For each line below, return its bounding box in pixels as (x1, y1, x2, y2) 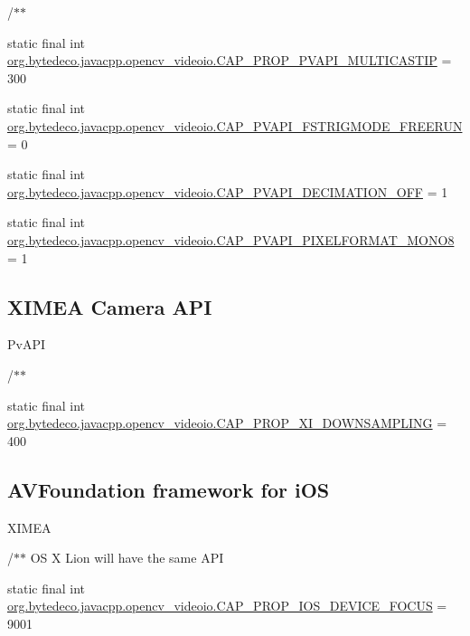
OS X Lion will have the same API (30, 548, 224, 567)
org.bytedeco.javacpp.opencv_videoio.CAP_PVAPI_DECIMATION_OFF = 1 (7, 182, 448, 201)
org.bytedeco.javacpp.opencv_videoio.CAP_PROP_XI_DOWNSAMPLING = (7, 413, 447, 432)
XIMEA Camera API (7, 292, 212, 320)
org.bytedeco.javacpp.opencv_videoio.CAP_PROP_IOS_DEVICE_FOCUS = (7, 596, 447, 615)
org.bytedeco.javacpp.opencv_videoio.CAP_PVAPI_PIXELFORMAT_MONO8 (7, 230, 455, 249)
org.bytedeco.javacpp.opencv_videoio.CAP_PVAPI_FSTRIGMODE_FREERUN (7, 116, 463, 135)
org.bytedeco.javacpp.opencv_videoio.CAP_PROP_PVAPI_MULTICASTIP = (7, 51, 452, 70)
